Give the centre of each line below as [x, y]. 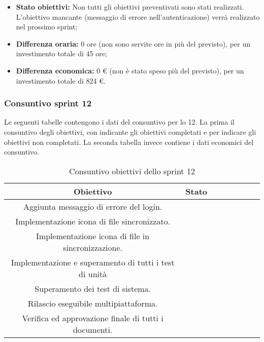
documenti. [93, 329]
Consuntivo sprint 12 [48, 103]
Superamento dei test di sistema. [93, 288]
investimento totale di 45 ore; [61, 53]
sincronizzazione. [93, 247]
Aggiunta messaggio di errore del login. [93, 206]
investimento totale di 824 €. [61, 80]
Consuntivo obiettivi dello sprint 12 [132, 171]
